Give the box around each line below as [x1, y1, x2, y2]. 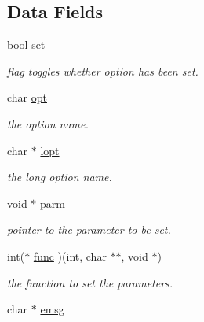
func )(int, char [33, 247, 107, 264]
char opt [7, 89, 47, 105]
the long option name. [7, 168, 112, 185]
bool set [7, 36, 46, 53]
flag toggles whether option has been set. [7, 62, 199, 79]
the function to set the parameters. [7, 274, 173, 291]
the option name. [7, 115, 89, 131]
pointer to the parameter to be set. [7, 221, 171, 238]
